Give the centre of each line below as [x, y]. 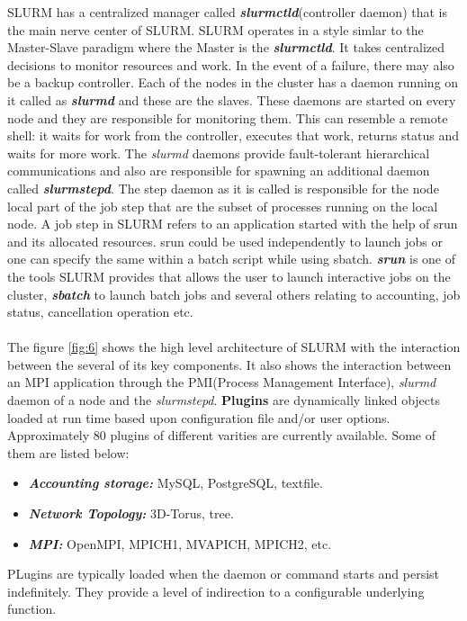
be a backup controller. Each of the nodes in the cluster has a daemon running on [233, 82]
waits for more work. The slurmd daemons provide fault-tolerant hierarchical [219, 153]
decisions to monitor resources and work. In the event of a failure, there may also [231, 64]
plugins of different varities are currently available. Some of [273, 435]
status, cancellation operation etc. [100, 312]
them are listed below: [68, 452]
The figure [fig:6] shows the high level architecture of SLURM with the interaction [234, 347]
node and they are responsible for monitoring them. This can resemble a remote [228, 117]
